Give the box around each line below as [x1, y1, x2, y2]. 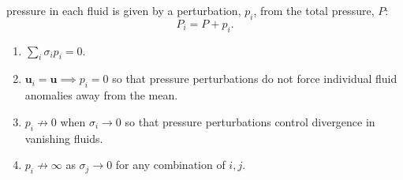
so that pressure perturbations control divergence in [125, 113, 375, 129]
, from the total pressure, [253, 2, 375, 18]
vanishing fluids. [24, 129, 103, 146]
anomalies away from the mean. [24, 87, 178, 103]
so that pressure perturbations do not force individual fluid [112, 70, 397, 87]
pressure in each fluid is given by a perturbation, [6, 2, 241, 18]
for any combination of [115, 156, 226, 173]
